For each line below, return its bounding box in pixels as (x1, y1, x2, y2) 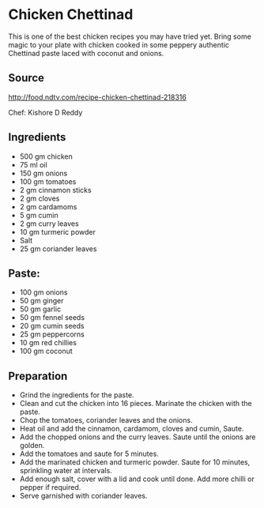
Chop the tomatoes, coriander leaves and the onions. (19, 416, 193, 425)
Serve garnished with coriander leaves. (19, 491, 148, 501)
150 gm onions (19, 168, 68, 178)
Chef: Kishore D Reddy (8, 107, 83, 117)
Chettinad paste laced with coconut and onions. (8, 48, 164, 58)
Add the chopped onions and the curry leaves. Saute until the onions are (19, 432, 256, 442)
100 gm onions (19, 288, 68, 297)
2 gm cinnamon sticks (19, 185, 92, 194)
